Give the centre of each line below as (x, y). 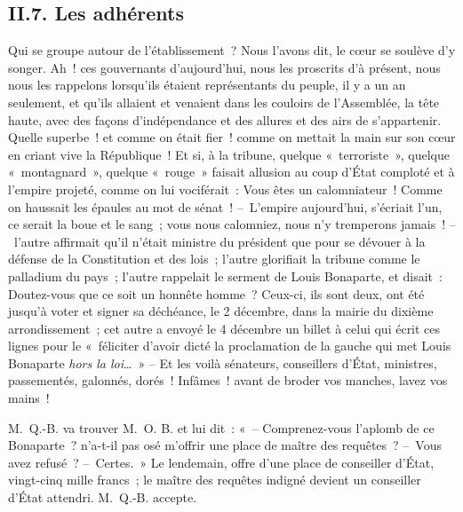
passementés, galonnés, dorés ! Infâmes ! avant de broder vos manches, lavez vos (228, 380)
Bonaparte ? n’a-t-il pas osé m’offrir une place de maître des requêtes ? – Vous (225, 445)
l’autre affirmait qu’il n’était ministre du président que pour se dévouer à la (220, 241)
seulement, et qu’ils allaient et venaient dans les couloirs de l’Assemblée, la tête (224, 102)
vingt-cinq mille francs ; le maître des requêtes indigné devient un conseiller (215, 480)
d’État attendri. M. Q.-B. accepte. (103, 497)
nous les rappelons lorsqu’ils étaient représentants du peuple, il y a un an (207, 85)
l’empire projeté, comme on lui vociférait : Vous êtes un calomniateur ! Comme (225, 189)
